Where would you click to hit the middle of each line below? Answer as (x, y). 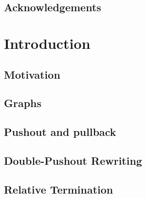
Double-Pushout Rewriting (73, 160)
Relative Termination (59, 189)
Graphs (23, 103)
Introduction (47, 43)
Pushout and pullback (60, 132)
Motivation (32, 74)
